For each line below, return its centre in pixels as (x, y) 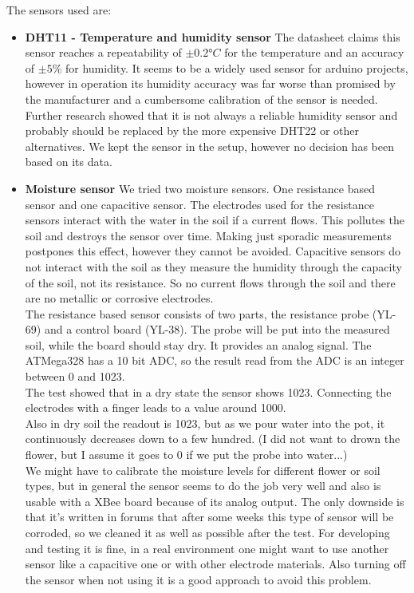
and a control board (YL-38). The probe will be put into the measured (217, 329)
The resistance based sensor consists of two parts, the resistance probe (197, 313)
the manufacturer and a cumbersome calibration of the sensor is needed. (201, 99)
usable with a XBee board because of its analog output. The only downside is (215, 501)
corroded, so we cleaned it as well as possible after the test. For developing (207, 532)
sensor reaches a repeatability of (103, 52)
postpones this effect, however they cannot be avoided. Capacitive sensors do (213, 251)
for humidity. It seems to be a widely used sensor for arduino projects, (237, 67)
